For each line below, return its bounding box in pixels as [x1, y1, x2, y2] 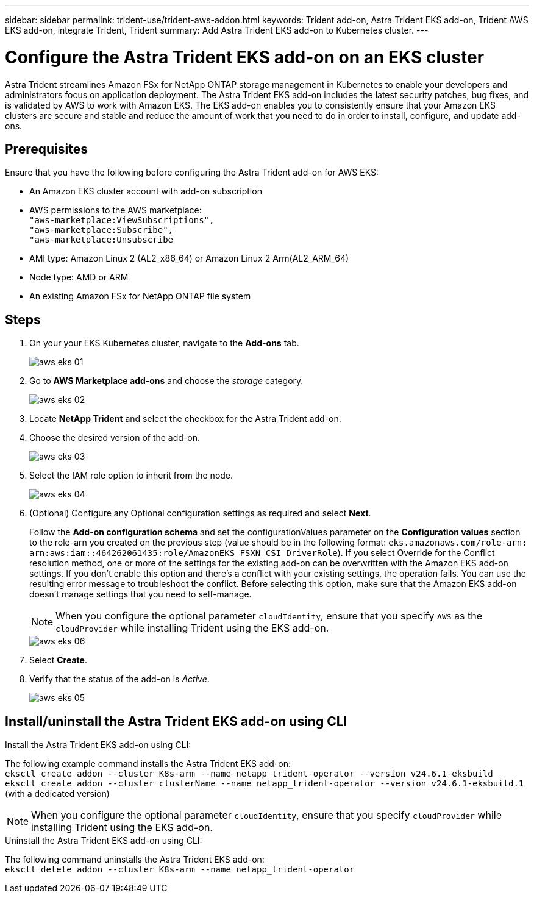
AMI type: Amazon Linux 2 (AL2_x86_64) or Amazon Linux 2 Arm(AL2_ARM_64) [29, 253, 349, 264]
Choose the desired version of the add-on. [29, 432, 200, 443]
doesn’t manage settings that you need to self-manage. [29, 589, 252, 600]
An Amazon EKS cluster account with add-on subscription [29, 186, 262, 197]
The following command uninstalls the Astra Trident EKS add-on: [5, 854, 265, 865]
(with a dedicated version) [5, 788, 110, 799]
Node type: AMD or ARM [29, 272, 129, 283]
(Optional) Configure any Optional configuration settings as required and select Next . [29, 508, 371, 519]
